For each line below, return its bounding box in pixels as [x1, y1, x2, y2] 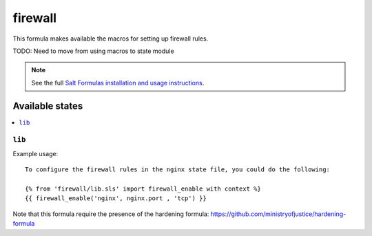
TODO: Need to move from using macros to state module [12, 47, 175, 55]
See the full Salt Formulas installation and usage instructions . [31, 78, 205, 87]
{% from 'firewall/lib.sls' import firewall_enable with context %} [25, 184, 261, 193]
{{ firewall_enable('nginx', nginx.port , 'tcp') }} [25, 195, 207, 202]
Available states [12, 100, 83, 111]
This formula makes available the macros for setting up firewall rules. [12, 34, 209, 43]
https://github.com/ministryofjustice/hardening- [210, 210, 347, 218]
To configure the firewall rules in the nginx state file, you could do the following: [25, 166, 331, 173]
